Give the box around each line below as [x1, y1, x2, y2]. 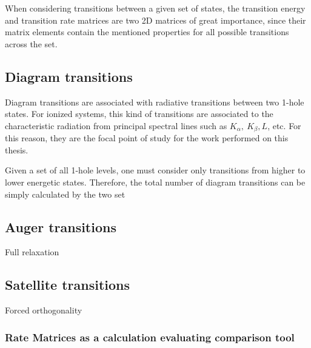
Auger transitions [5, 217, 116, 236]
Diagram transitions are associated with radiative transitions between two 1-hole [5, 95, 304, 108]
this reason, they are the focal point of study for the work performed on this [5, 132, 289, 144]
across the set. [5, 37, 58, 50]
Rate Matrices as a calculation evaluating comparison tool [5, 329, 295, 344]
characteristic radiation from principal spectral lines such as [5, 119, 227, 132]
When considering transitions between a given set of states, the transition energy [5, 2, 306, 14]
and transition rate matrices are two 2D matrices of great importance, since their [5, 13, 306, 26]
